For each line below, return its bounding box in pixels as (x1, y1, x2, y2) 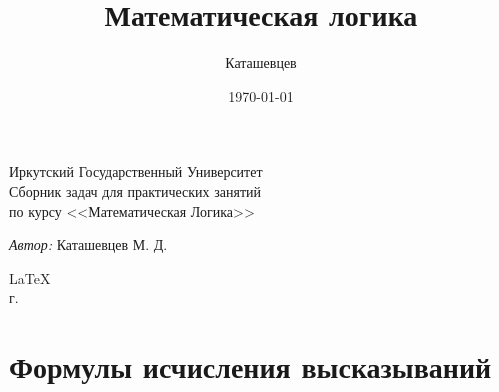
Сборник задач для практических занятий (9, 180, 261, 201)
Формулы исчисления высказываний (9, 346, 492, 387)
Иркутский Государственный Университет (9, 161, 263, 182)
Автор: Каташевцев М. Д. (9, 234, 168, 255)
